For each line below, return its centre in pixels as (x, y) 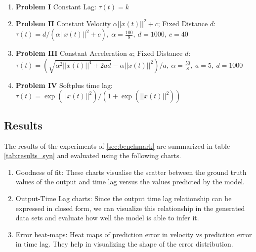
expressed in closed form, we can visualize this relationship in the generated (130, 208)
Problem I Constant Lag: (56, 6)
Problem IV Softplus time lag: (64, 85)
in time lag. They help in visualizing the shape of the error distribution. (124, 244)
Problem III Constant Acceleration (71, 53)
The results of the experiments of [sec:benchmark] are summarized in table (117, 146)
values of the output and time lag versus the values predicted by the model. (130, 182)
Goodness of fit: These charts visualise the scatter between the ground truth (131, 172)
